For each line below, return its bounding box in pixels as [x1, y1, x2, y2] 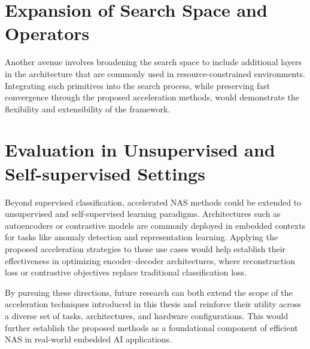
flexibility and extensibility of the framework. [5, 102, 171, 115]
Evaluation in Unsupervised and [5, 137, 275, 162]
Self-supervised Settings [5, 161, 205, 185]
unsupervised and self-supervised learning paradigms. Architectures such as [5, 207, 281, 220]
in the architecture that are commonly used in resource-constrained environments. [5, 67, 305, 79]
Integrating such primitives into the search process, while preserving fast [5, 79, 271, 91]
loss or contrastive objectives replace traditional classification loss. [5, 266, 247, 278]
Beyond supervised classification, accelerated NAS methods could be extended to [5, 195, 302, 208]
